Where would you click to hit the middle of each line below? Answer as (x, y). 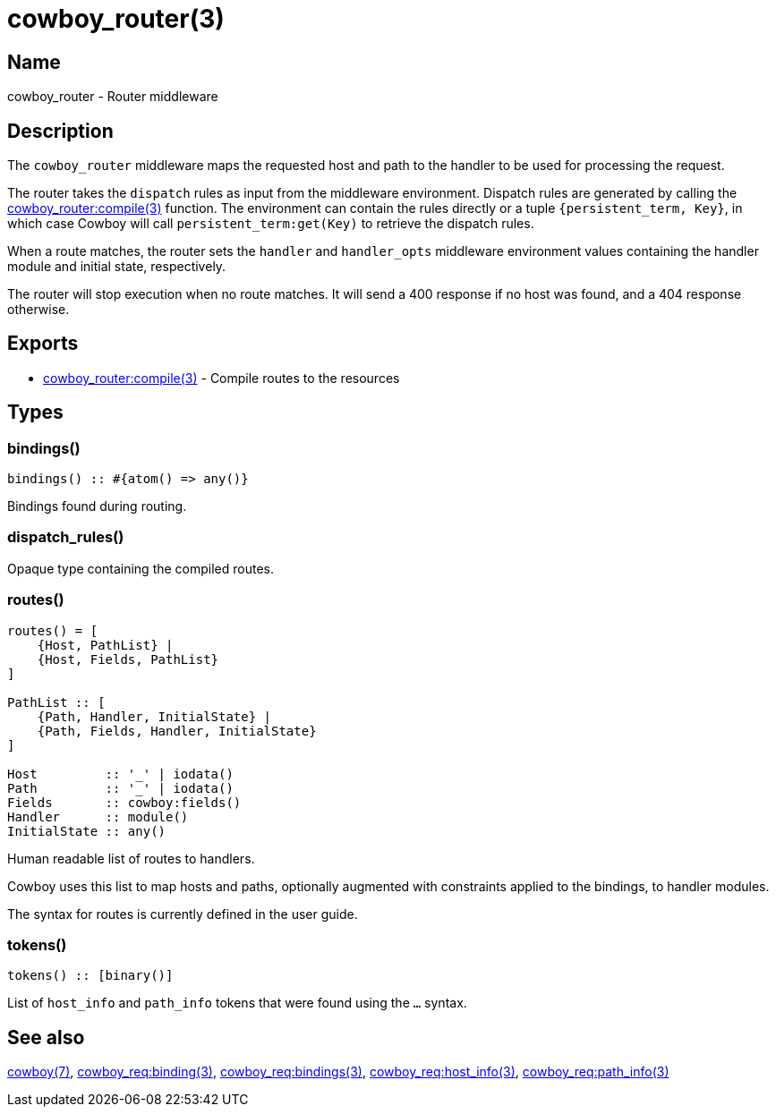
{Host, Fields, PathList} (128, 659)
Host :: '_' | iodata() (120, 774)
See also (46, 1037)
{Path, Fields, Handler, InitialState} (177, 731)
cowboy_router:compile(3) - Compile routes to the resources (222, 378)
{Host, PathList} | (105, 645)
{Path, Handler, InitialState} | (154, 716)
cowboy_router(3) (116, 19)
